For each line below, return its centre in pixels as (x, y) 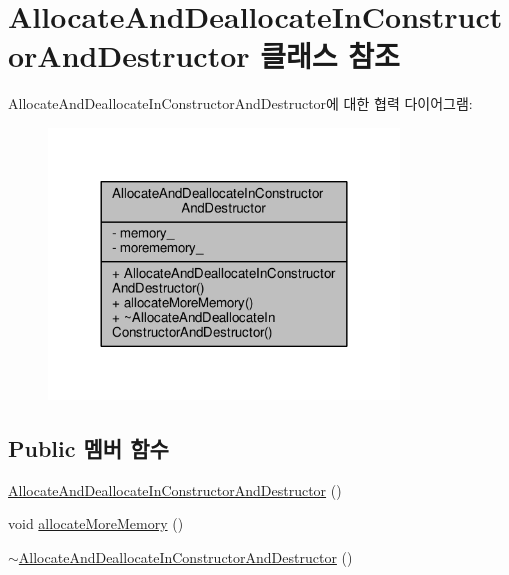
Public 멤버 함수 (88, 447)
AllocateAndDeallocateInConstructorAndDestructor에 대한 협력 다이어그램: (240, 103)
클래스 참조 (330, 55)
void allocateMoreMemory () (96, 523)
